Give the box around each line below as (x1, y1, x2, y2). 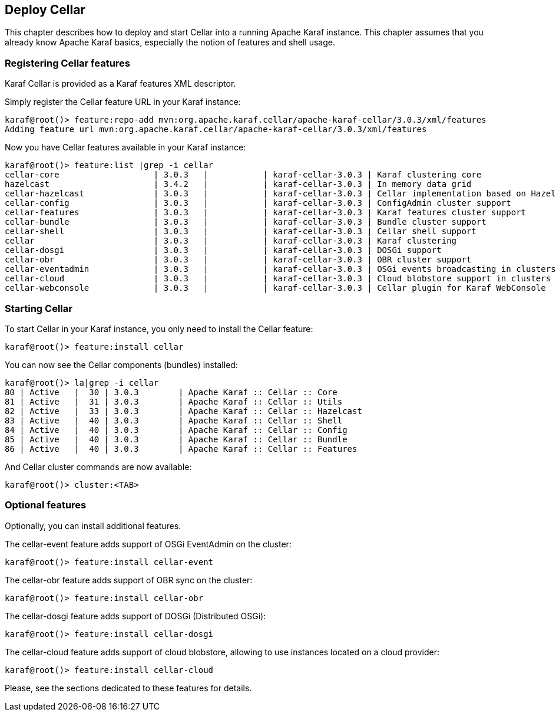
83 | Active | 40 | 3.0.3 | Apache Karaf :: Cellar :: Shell (5, 415, 343, 425)
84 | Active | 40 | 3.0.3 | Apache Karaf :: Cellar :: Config (5, 425, 347, 435)
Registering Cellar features (5, 57, 131, 69)
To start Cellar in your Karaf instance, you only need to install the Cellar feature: (5, 323, 313, 334)
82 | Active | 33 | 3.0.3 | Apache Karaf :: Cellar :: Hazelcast (5, 406, 362, 416)
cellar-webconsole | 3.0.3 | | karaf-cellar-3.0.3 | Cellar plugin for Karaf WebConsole (5, 283, 546, 293)
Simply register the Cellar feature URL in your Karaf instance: (5, 97, 241, 107)
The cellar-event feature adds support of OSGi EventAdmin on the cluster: (5, 538, 292, 549)
